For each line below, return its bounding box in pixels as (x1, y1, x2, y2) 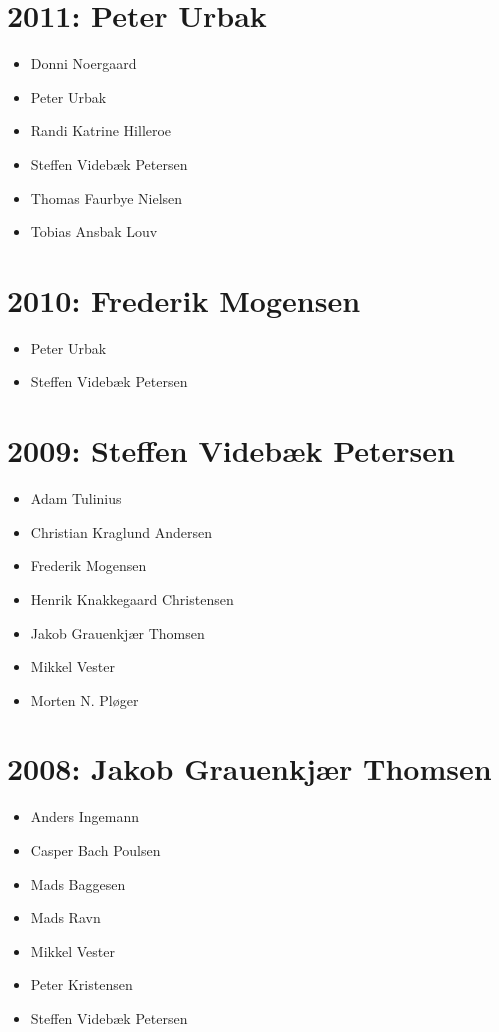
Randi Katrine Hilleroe (30, 120, 172, 141)
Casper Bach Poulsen (30, 840, 161, 860)
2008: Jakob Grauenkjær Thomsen (7, 748, 492, 789)
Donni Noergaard (30, 53, 137, 74)
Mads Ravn (30, 907, 101, 928)
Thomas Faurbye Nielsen (30, 187, 183, 208)
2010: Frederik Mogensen (7, 279, 361, 320)
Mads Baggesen (30, 873, 126, 894)
